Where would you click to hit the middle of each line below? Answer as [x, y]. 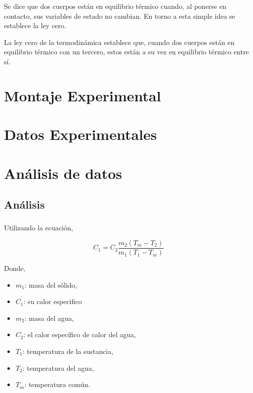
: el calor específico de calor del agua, [80, 334]
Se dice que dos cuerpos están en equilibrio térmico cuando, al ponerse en [115, 6]
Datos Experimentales [81, 134]
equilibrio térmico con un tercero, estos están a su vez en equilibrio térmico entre [126, 52]
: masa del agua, [49, 318]
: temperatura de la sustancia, [68, 351]
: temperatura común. [57, 384]
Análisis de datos [63, 173]
